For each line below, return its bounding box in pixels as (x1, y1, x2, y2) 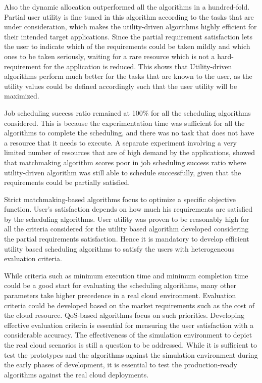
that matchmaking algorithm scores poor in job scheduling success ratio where (4, 157, 246, 167)
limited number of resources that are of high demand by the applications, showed (4, 147, 255, 158)
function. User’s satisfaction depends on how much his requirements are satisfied (4, 204, 252, 214)
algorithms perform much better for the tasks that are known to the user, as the (4, 71, 252, 81)
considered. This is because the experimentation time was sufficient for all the (4, 117, 245, 128)
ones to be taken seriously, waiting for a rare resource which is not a (4, 51, 215, 61)
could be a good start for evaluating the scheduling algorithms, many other (4, 280, 237, 291)
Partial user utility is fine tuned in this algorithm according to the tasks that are (4, 11, 254, 22)
